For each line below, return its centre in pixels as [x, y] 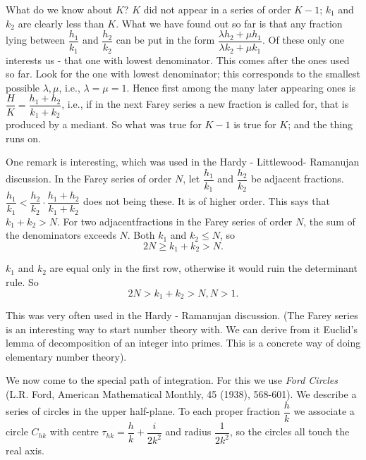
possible [23, 87]
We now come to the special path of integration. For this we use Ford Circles [172, 380]
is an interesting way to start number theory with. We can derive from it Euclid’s [182, 329]
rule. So [22, 282]
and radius [188, 431]
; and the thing [321, 124]
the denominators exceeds [61, 235]
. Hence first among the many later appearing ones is [241, 87]
